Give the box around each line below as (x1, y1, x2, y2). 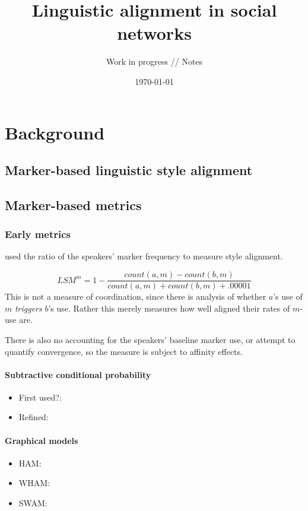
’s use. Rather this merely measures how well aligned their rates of (48, 301, 290, 314)
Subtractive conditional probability (5, 368, 151, 380)
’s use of (273, 290, 303, 303)
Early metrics (5, 227, 71, 242)
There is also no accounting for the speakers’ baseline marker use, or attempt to (5, 333, 296, 345)
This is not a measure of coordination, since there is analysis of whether (5, 290, 266, 303)
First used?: (18, 391, 62, 403)
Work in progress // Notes (106, 55, 203, 68)
